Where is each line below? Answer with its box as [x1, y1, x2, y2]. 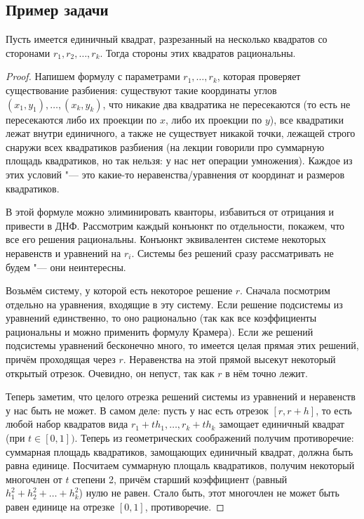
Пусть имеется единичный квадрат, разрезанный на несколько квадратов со [6, 32, 328, 46]
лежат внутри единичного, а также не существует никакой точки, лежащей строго [6, 126, 356, 140]
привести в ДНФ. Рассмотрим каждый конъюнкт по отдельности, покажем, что [6, 218, 345, 232]
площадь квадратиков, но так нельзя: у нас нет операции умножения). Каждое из [6, 153, 353, 168]
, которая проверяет [217, 69, 301, 84]
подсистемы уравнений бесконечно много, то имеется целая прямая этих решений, [6, 338, 359, 353]
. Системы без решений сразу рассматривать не [131, 245, 334, 260]
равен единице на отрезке [6, 499, 115, 514]
